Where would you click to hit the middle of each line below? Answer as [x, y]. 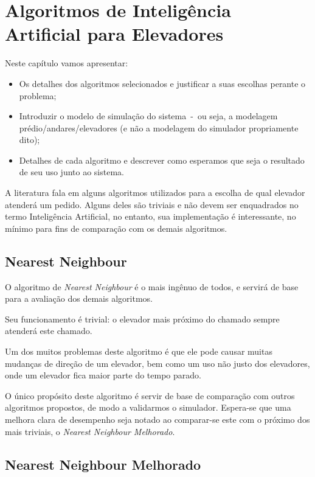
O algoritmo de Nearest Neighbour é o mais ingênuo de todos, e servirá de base [152, 286]
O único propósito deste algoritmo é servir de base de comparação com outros [150, 395]
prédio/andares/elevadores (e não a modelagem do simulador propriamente [159, 127]
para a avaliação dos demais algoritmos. [79, 298]
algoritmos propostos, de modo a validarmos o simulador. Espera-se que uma [148, 407]
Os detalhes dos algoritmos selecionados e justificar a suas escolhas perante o [162, 83]
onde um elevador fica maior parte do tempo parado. [103, 375]
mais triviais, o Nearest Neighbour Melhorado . [90, 431]
